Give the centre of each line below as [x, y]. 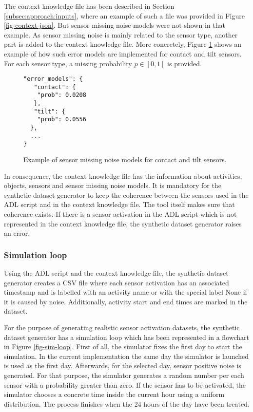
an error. [17, 233]
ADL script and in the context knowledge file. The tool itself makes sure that [119, 204]
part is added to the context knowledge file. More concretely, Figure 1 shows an [123, 44]
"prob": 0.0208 [62, 95]
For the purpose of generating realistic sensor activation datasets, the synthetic [122, 327]
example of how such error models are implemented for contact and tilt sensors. [123, 53]
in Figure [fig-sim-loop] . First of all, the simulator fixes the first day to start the [123, 346]
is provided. [185, 63]
